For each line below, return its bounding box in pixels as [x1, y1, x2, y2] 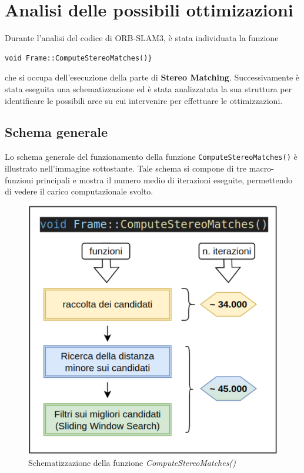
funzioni [5, 173, 34, 186]
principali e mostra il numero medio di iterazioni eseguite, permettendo [36, 173, 293, 186]
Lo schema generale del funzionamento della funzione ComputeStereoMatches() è [5, 150, 298, 163]
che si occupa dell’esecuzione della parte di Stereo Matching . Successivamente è [5, 71, 300, 83]
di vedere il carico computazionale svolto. [5, 185, 153, 197]
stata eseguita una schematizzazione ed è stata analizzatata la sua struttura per [5, 82, 292, 95]
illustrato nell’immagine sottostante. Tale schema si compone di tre [5, 162, 247, 174]
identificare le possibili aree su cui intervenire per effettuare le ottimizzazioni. [5, 94, 283, 106]
